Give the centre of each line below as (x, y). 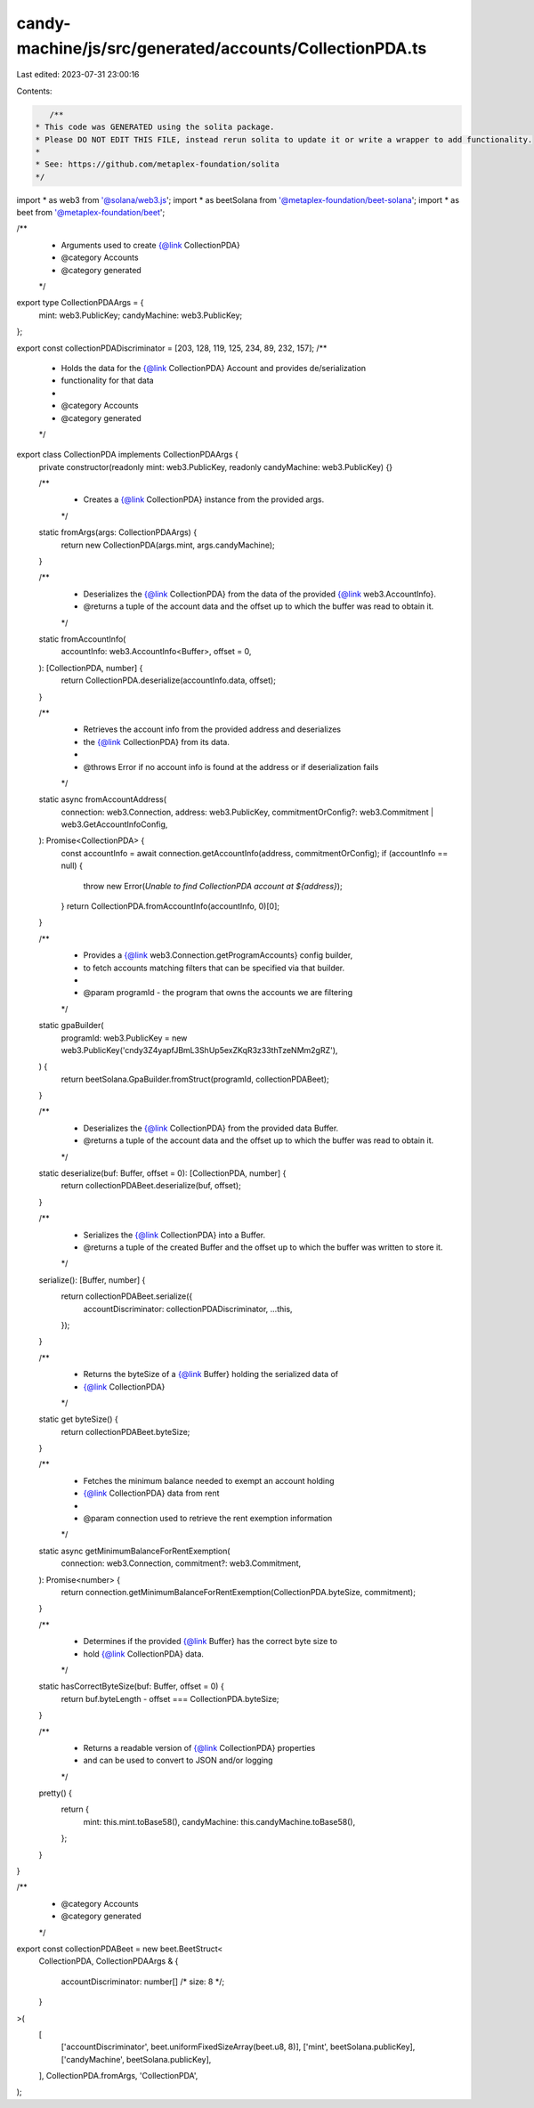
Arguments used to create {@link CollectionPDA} (150, 245)
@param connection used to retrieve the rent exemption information (208, 1519)
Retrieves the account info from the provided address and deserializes (212, 729)
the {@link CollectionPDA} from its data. (157, 742)
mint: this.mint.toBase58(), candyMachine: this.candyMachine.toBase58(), (219, 1821)
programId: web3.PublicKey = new (124, 1038)
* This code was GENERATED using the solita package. (155, 127)
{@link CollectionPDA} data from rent (151, 1493)
